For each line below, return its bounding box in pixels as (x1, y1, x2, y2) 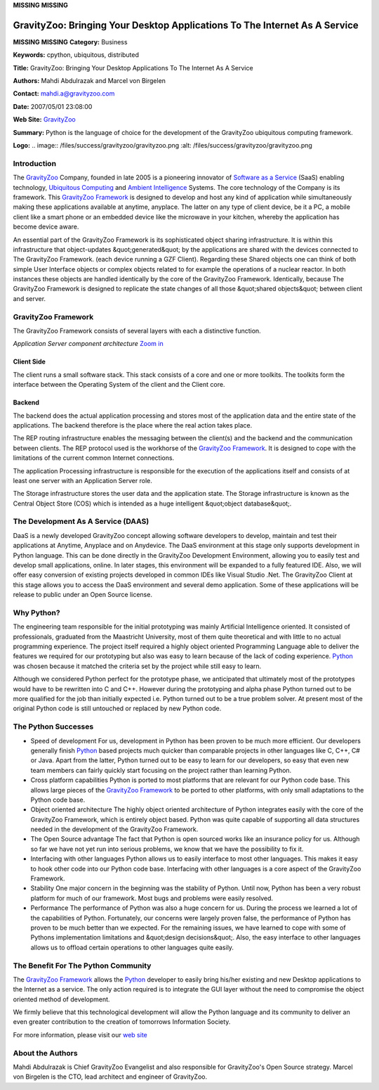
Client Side (13, 357, 46, 366)
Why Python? (13, 608, 60, 617)
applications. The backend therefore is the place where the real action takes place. (13, 421, 253, 429)
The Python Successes (13, 722, 94, 731)
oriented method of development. (13, 995, 110, 1004)
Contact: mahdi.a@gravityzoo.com (13, 89, 115, 98)
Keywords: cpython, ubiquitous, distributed (13, 51, 140, 59)
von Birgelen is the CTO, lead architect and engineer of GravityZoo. (13, 1072, 207, 1081)
